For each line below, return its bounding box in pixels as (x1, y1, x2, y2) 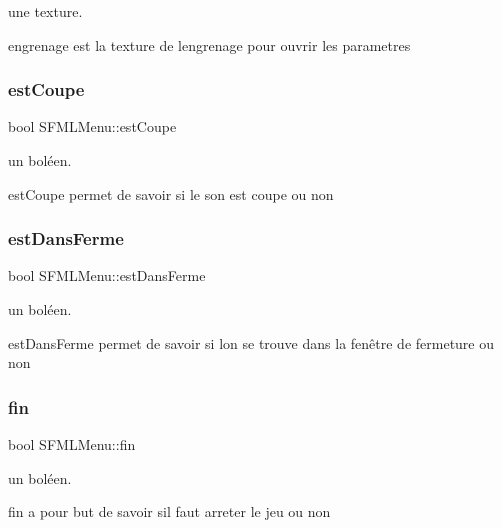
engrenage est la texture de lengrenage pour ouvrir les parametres (8, 34, 411, 55)
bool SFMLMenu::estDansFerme (8, 265, 206, 286)
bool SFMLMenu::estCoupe (8, 116, 177, 137)
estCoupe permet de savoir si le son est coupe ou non (8, 183, 334, 204)
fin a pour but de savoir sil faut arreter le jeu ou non (8, 501, 331, 522)
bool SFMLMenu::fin (8, 434, 136, 454)
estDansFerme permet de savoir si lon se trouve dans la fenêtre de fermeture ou (8, 332, 495, 353)
